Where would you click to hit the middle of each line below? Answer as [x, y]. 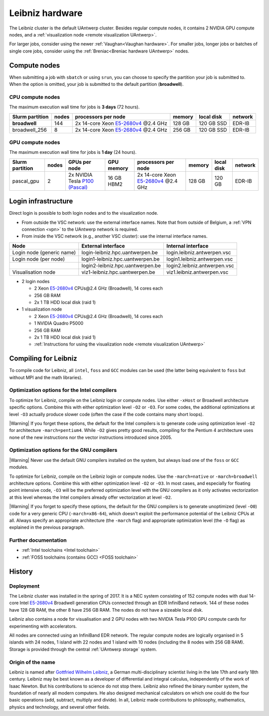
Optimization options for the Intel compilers [63, 390]
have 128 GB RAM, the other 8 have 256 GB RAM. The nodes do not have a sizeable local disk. [106, 610]
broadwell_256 [30, 130]
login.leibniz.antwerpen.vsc [199, 252]
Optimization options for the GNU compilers [63, 450]
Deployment [24, 586]
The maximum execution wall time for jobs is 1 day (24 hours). [73, 152]
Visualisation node [34, 272]
